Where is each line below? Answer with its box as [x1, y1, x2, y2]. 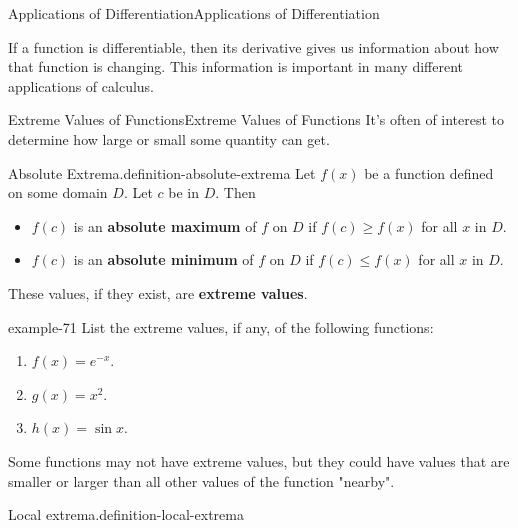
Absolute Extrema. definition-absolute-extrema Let [8, 162, 316, 183]
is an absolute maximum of [73, 215, 257, 236]
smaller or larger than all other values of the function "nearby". [8, 470, 395, 491]
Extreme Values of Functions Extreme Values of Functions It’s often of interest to [8, 109, 505, 130]
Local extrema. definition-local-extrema [8, 504, 244, 525]
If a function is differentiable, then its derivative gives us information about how [8, 36, 499, 57]
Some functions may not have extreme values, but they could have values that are [8, 450, 510, 471]
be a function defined [364, 162, 494, 183]
